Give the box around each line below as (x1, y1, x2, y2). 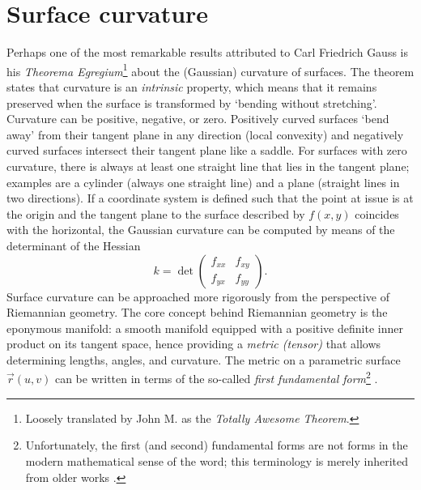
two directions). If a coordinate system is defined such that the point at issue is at (6, 190, 414, 207)
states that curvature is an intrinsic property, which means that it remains (6, 78, 377, 95)
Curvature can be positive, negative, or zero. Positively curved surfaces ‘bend (6, 110, 389, 127)
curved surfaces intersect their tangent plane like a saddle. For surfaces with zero (6, 142, 407, 159)
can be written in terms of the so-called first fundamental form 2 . (54, 368, 378, 387)
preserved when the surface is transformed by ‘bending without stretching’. (6, 94, 377, 111)
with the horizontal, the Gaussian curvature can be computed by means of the (6, 221, 395, 238)
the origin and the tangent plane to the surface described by (6, 205, 305, 222)
